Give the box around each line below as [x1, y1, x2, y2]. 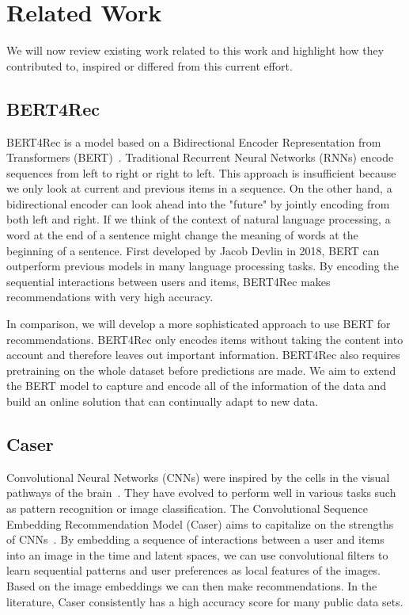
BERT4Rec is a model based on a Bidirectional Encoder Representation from [6, 133, 381, 150]
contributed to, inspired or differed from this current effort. [6, 57, 293, 74]
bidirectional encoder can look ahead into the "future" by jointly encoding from [6, 195, 390, 212]
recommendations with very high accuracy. [6, 288, 214, 305]
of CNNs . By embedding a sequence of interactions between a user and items [6, 531, 384, 548]
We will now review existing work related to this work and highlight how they [6, 42, 384, 59]
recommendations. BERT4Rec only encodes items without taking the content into [6, 330, 403, 347]
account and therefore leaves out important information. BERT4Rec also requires [6, 346, 400, 363]
